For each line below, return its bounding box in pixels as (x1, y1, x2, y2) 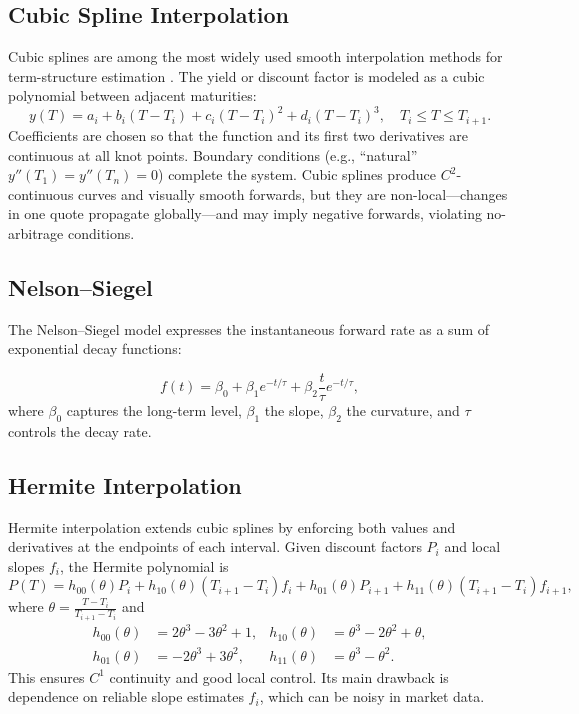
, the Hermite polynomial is (60, 555, 229, 576)
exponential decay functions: (8, 338, 182, 359)
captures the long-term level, (66, 399, 242, 420)
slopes (8, 555, 45, 576)
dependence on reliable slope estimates (8, 686, 244, 707)
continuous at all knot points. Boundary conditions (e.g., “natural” (8, 144, 418, 165)
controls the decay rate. (8, 420, 152, 441)
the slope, (264, 399, 324, 420)
